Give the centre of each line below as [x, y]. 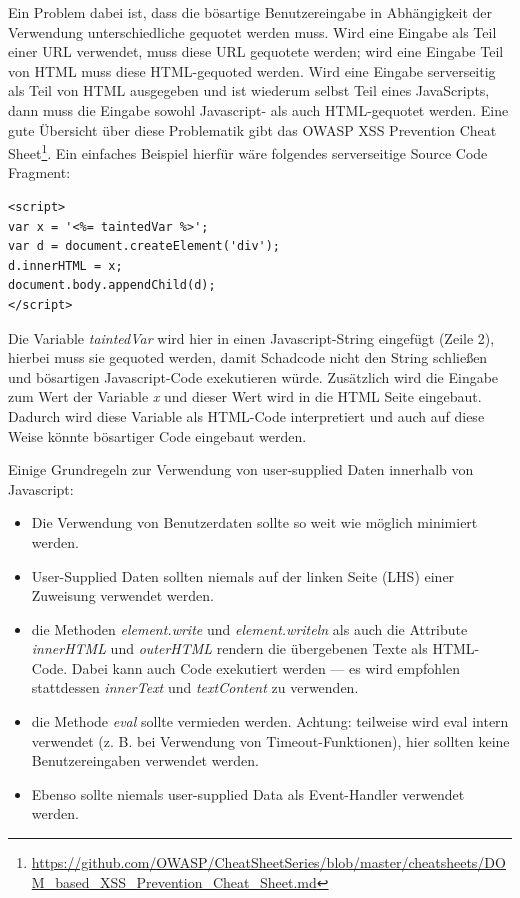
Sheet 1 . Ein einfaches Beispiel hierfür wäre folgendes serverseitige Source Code [248, 151]
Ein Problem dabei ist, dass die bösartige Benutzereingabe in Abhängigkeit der [250, 12]
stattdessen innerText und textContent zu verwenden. [195, 687]
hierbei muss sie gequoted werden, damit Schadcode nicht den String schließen [248, 357]
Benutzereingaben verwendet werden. [145, 760]
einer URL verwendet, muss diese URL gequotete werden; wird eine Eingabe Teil [256, 51]
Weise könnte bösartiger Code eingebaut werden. [157, 435]
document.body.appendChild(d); [112, 285]
